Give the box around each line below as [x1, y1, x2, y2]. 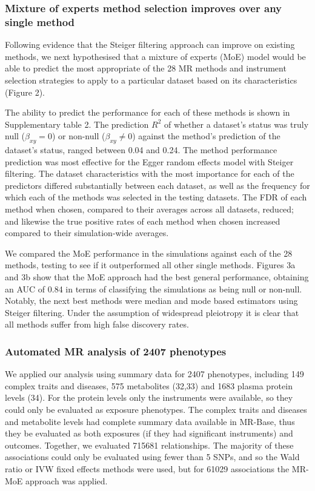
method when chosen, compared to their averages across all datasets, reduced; [5, 203, 294, 216]
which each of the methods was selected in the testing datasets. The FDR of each [5, 191, 307, 203]
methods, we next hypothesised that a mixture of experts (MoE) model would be [5, 50, 306, 62]
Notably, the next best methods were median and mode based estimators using [5, 294, 298, 307]
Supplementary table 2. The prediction [5, 117, 149, 130]
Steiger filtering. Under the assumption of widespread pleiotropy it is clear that [5, 306, 299, 318]
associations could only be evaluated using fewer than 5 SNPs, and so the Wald [5, 450, 300, 463]
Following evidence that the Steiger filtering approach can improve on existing [5, 38, 295, 51]
